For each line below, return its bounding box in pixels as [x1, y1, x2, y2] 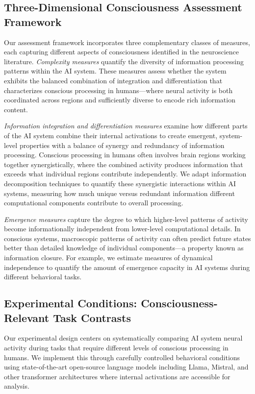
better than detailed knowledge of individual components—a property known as [4, 243, 244, 253]
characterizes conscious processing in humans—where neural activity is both [4, 85, 233, 95]
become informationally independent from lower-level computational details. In [4, 223, 241, 234]
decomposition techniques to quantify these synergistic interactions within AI [4, 178, 236, 188]
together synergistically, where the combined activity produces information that [4, 159, 243, 169]
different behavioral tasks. [4, 271, 82, 282]
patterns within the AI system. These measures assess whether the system [4, 66, 227, 76]
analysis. [4, 381, 29, 391]
